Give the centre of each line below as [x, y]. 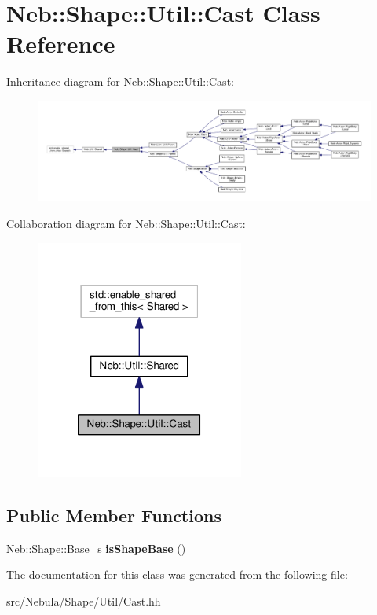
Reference [61, 44]
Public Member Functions [114, 515]
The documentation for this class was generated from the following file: [177, 574]
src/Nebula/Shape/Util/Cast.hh [84, 600]
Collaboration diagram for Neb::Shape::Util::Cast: [126, 223]
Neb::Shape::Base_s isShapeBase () [96, 548]
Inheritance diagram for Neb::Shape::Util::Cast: [120, 81]
